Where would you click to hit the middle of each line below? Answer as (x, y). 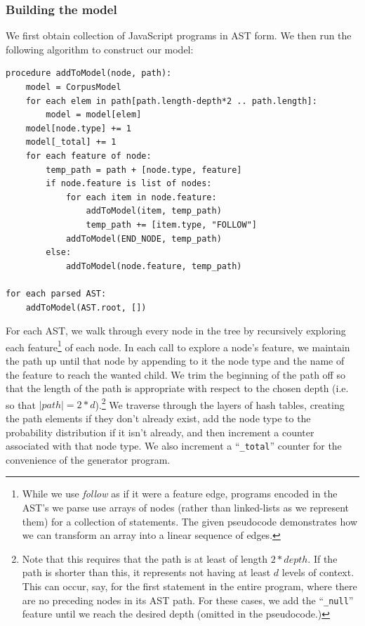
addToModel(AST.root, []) (86, 307)
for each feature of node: (88, 156)
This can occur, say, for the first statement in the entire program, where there (190, 586)
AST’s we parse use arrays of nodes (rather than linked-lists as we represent (186, 507)
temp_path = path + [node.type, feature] (144, 170)
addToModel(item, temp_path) (154, 211)
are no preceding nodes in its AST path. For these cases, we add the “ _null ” (188, 600)
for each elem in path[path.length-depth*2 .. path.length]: (171, 101)
